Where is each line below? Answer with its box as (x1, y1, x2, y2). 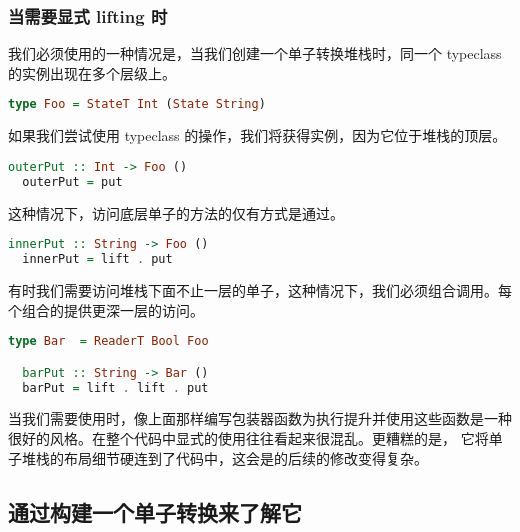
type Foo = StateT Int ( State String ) (8, 97, 266, 112)
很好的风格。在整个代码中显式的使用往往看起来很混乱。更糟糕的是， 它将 (8, 428, 489, 449)
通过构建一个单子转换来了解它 (8, 496, 302, 527)
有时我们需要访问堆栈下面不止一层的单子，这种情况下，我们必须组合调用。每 (8, 279, 512, 300)
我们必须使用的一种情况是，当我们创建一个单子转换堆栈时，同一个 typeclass (8, 43, 502, 64)
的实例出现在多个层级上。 (8, 62, 176, 83)
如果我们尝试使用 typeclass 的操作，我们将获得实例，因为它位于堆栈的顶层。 (8, 125, 507, 146)
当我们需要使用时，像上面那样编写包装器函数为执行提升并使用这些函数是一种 (8, 408, 512, 429)
